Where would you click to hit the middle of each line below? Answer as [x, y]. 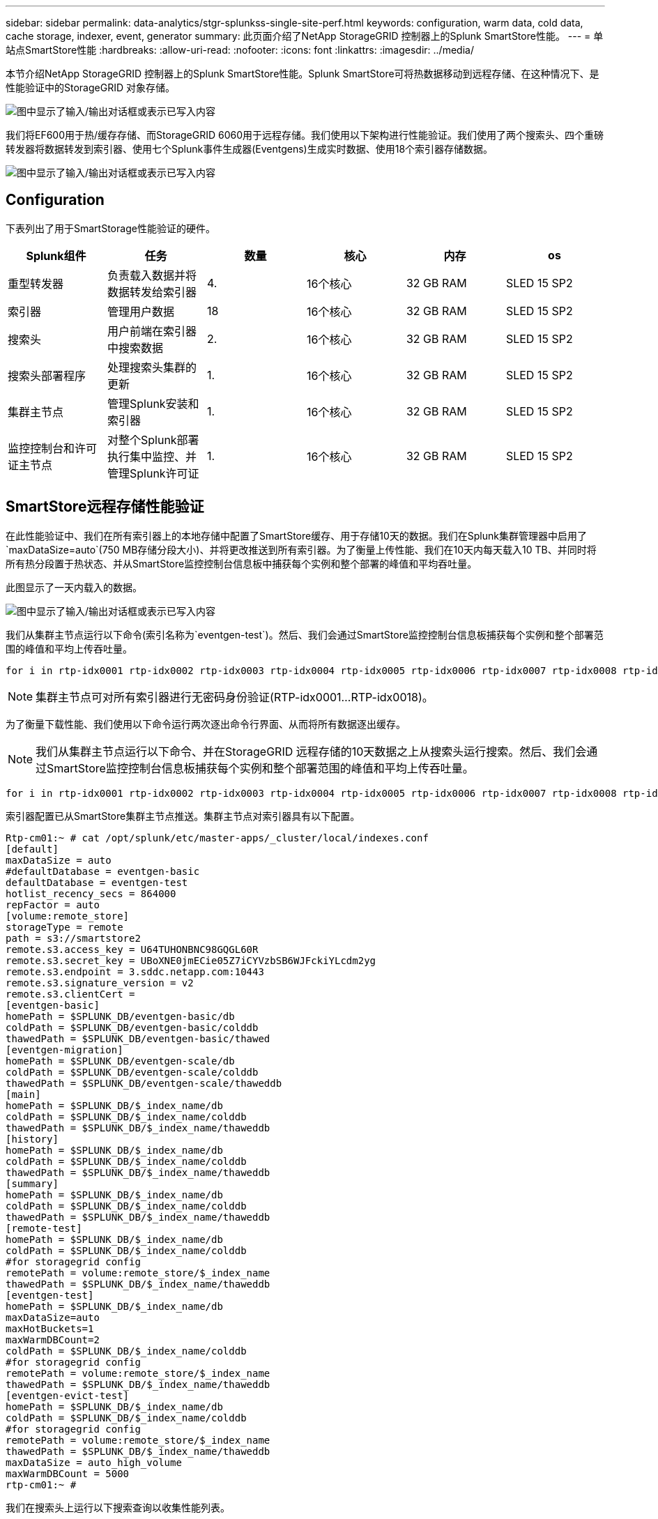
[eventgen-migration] [64, 1049]
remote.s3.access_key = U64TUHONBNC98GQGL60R [132, 949]
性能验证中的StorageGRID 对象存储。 [90, 87]
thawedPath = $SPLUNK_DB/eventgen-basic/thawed [138, 1038]
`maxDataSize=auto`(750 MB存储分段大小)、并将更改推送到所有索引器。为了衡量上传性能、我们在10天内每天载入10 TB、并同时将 [301, 549]
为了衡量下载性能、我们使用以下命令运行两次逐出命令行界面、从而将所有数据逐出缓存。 [206, 724]
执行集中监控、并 [152, 456]
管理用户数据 [140, 311]
